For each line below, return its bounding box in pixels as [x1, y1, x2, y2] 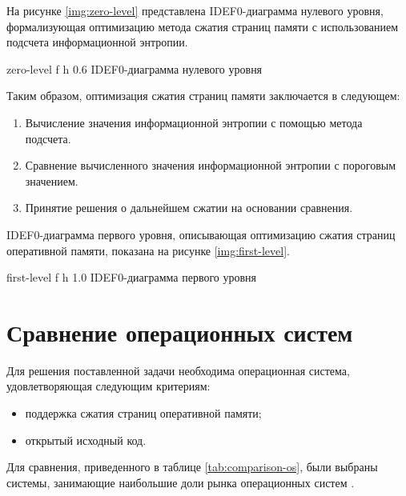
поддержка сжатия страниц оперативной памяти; [25, 405, 262, 422]
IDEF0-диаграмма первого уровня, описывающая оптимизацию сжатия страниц [6, 226, 396, 242]
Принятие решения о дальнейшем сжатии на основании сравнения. [25, 199, 353, 216]
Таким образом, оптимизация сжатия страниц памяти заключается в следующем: [6, 87, 400, 104]
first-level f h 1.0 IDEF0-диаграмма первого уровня [6, 269, 257, 286]
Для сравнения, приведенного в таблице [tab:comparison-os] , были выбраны [6, 458, 378, 475]
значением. [25, 172, 78, 189]
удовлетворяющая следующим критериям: [6, 378, 211, 394]
